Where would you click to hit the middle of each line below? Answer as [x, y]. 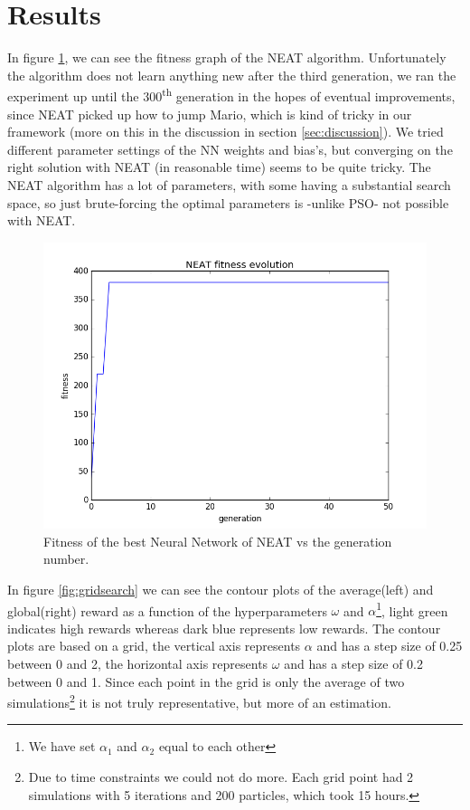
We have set [62, 746]
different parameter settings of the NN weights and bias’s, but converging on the [230, 149]
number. [66, 559]
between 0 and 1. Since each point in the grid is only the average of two [206, 681]
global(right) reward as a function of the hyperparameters [167, 610]
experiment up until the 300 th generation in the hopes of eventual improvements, [231, 95]
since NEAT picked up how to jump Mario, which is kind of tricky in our [210, 114]
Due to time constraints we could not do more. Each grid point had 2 [221, 776]
